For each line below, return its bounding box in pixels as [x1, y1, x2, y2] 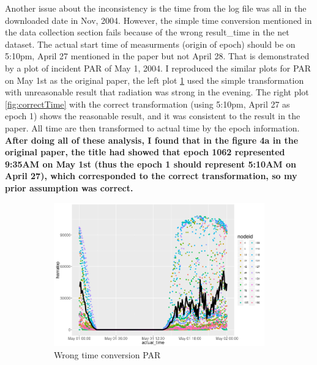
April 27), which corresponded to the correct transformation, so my [5, 169, 297, 182]
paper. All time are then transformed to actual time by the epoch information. [5, 121, 300, 134]
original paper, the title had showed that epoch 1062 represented [5, 146, 285, 158]
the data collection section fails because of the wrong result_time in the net [5, 26, 289, 39]
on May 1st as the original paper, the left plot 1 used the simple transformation [5, 73, 304, 86]
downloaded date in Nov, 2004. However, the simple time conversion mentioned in [5, 13, 312, 26]
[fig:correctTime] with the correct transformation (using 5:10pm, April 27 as [5, 97, 290, 110]
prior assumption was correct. [5, 181, 133, 194]
